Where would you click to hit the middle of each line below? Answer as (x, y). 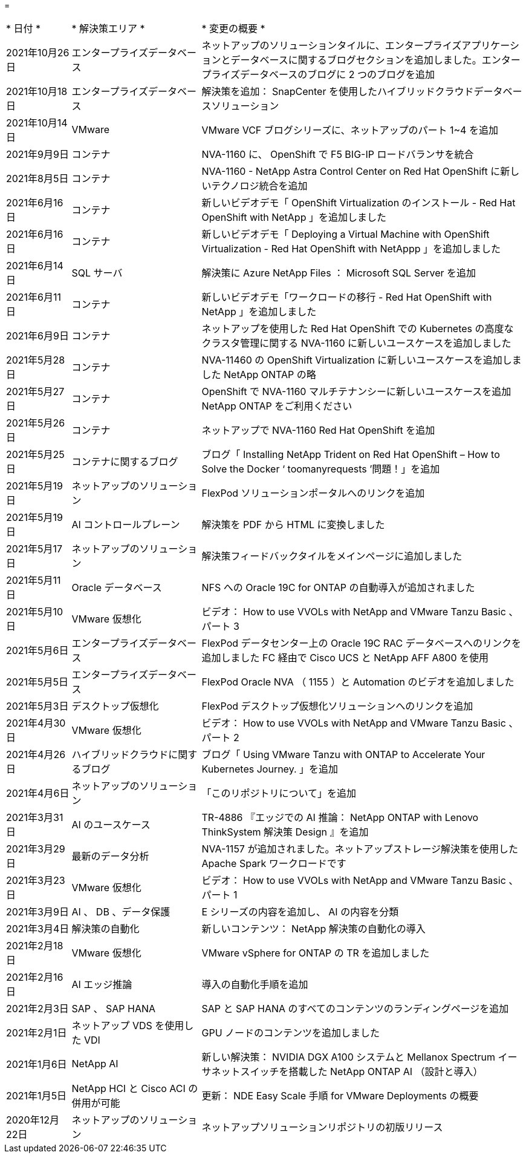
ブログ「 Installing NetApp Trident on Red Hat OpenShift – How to (351, 454)
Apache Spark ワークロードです (274, 863)
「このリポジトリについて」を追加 (279, 793)
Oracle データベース (117, 587)
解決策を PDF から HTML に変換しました (293, 525)
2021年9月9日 (37, 154)
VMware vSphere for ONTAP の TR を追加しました (316, 953)
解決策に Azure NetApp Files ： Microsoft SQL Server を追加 (339, 273)
